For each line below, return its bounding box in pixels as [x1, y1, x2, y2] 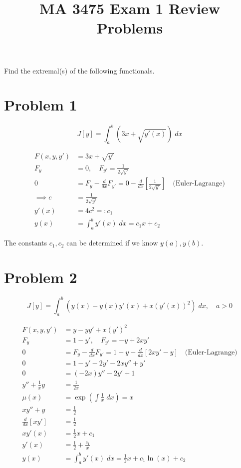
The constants [4, 237, 47, 248]
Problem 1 [4, 94, 77, 115]
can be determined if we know [66, 237, 158, 248]
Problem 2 [4, 266, 77, 287]
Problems [96, 17, 163, 38]
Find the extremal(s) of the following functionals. [4, 65, 155, 75]
